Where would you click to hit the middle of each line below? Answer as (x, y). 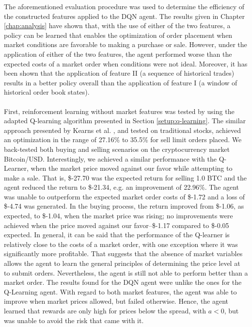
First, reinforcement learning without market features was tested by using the (119, 111)
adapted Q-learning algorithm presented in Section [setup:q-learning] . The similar (125, 121)
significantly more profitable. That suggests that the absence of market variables (123, 253)
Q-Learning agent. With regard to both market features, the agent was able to (120, 291)
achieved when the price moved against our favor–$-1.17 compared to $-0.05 (117, 225)
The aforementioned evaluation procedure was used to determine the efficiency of (124, 6)
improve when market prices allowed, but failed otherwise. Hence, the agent (116, 301)
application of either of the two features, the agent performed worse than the (118, 54)
